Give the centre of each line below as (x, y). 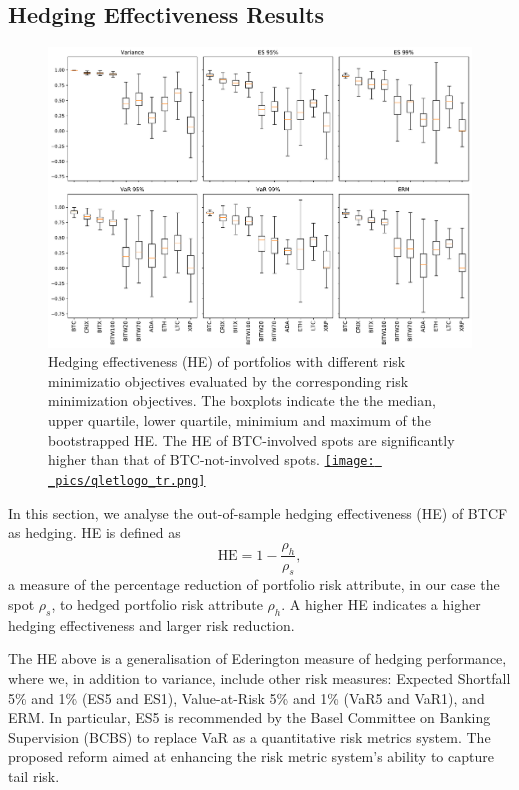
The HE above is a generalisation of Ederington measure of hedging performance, (257, 658)
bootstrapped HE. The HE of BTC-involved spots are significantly (251, 439)
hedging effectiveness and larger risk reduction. (151, 624)
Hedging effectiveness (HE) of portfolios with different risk (227, 361)
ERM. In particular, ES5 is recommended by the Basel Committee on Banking (249, 717)
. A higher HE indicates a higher (381, 603)
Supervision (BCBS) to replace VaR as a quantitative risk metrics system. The (249, 736)
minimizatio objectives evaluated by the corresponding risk (228, 380)
